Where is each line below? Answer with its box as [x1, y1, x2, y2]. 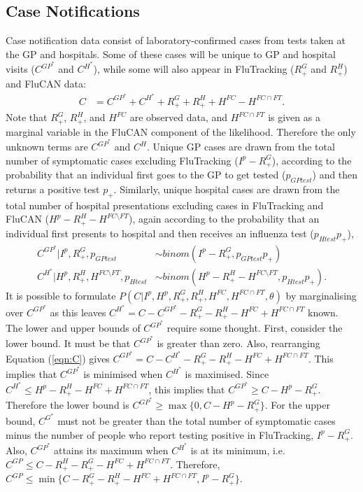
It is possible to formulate [6, 288, 116, 302]
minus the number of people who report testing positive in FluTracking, [6, 427, 314, 442]
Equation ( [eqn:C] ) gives [6, 351, 110, 365]
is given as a [268, 110, 320, 125]
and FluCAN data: [6, 76, 86, 90]
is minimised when [83, 367, 163, 381]
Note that [6, 110, 48, 125]
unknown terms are [6, 139, 88, 154]
